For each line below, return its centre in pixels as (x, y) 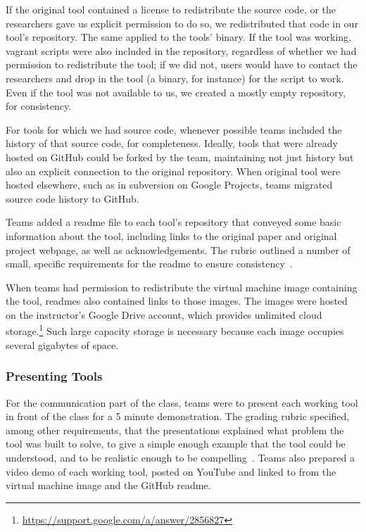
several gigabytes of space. (62, 344)
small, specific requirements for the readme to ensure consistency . (149, 264)
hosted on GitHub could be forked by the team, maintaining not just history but (180, 157)
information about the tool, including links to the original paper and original (171, 235)
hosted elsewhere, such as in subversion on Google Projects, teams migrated (169, 185)
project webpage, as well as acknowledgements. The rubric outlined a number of (178, 249)
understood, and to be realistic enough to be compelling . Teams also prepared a (180, 457)
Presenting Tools (54, 376)
